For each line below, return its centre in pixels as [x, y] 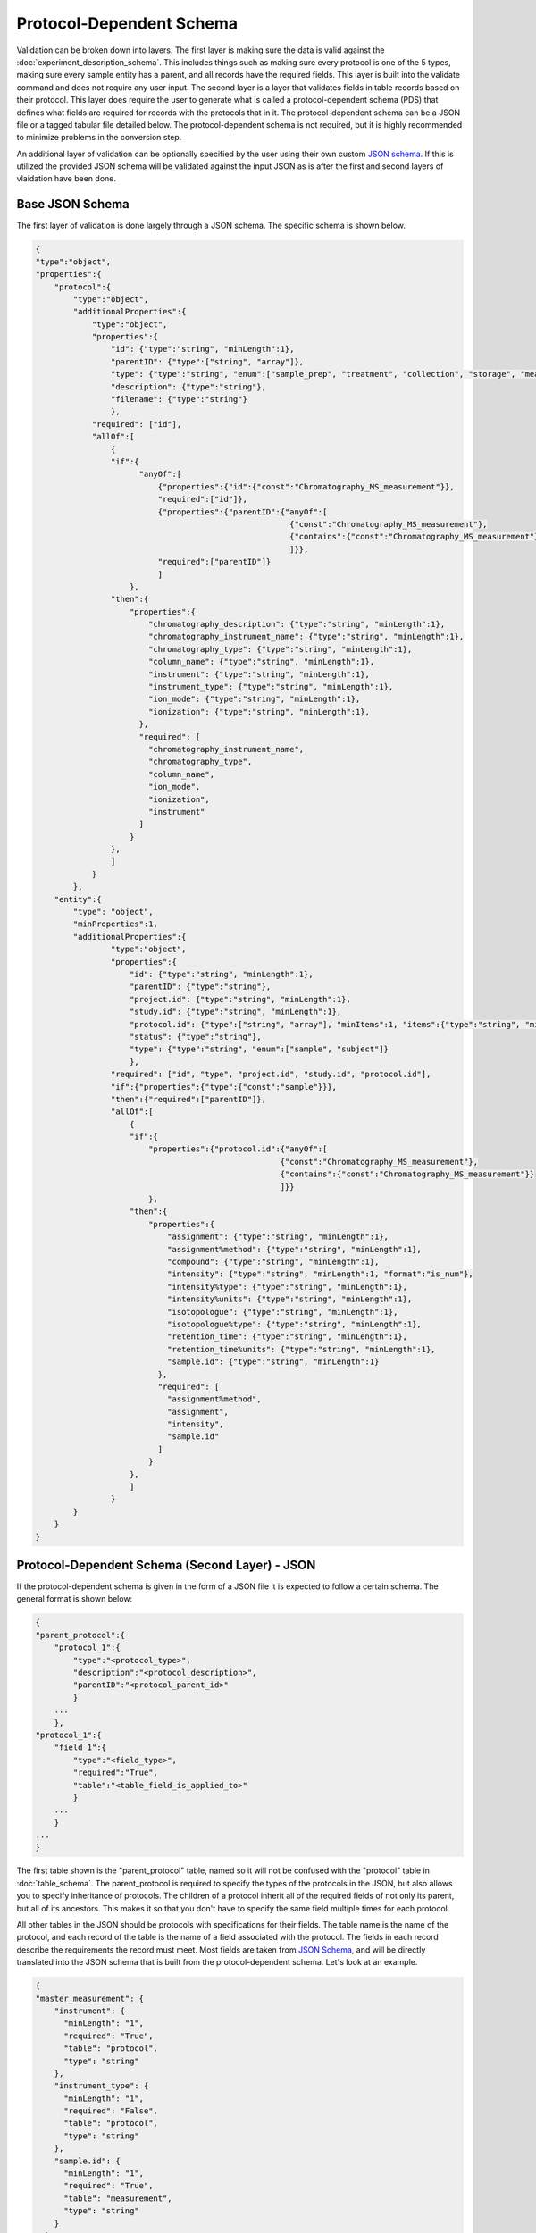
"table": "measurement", [118, 2198]
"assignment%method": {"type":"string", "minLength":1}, [294, 1249]
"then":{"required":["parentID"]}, [188, 1099]
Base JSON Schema [73, 204]
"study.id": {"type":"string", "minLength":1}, [236, 1012]
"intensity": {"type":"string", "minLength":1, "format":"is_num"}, [320, 1274]
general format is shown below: [75, 1599]
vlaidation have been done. [66, 179]
